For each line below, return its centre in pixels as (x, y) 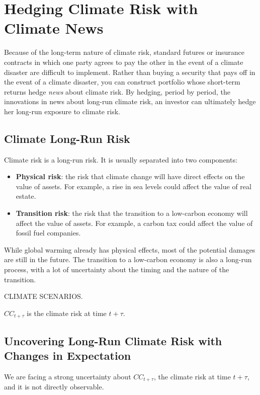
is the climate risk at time (67, 313)
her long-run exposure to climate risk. (62, 111)
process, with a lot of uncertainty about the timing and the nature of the (117, 269)
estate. (26, 196)
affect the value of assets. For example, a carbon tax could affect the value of (134, 223)
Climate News (54, 28)
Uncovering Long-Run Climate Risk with (113, 340)
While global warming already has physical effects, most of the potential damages (130, 249)
